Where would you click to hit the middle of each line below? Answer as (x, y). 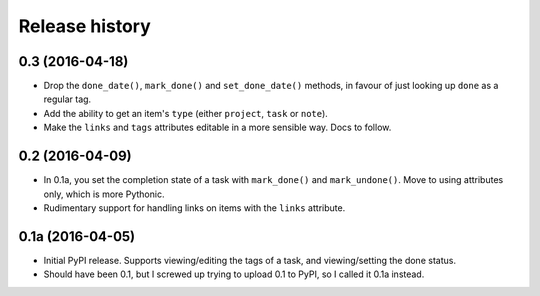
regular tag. (67, 99)
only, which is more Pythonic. (104, 194)
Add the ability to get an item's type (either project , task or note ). (186, 113)
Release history (85, 26)
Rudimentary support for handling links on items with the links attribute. (194, 207)
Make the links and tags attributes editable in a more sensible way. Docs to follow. (217, 127)
